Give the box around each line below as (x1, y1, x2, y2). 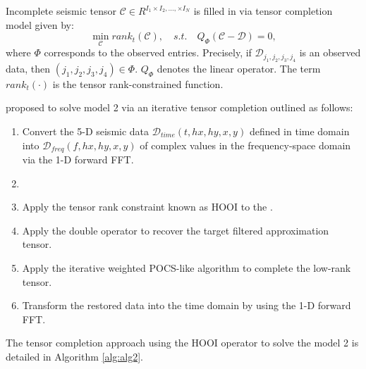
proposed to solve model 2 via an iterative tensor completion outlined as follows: (6, 100, 353, 115)
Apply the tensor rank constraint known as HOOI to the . (22, 199, 273, 214)
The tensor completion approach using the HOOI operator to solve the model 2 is (6, 335, 359, 350)
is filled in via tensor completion (193, 4, 333, 18)
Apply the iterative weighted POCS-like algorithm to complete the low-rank (22, 261, 351, 275)
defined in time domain (249, 124, 350, 138)
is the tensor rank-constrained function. (52, 76, 224, 91)
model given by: (6, 17, 74, 32)
